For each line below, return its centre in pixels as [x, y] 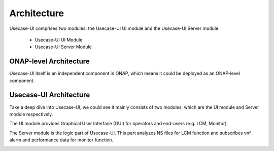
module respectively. [31, 114]
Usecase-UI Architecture [50, 95]
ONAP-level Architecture [49, 62]
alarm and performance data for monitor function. [61, 140]
